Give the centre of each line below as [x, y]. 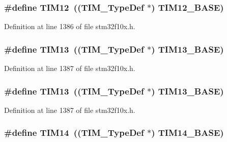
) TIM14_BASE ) [188, 133]
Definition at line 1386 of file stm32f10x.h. [70, 26]
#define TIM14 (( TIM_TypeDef [74, 133]
